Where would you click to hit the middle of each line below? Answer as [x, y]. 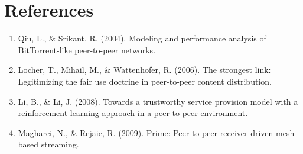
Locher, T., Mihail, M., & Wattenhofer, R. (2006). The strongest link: [144, 70]
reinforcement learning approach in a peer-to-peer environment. [133, 113]
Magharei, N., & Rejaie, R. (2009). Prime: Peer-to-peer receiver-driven [146, 132]
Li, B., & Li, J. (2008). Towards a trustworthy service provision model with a [158, 101]
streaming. [60, 144]
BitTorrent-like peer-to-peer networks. [87, 49]
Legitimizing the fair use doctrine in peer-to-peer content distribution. [145, 81]
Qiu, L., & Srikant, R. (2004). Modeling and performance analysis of [142, 38]
